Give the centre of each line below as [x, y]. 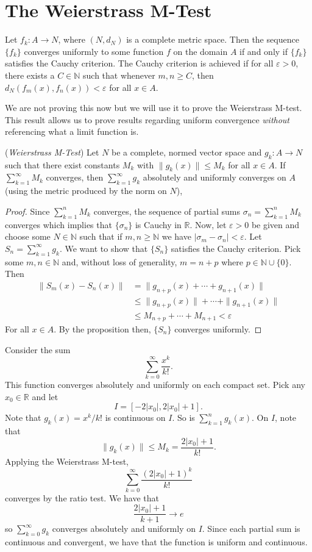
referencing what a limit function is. [72, 131]
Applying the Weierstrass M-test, [67, 461]
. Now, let [208, 224]
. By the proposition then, [102, 328]
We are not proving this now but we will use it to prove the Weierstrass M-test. [154, 108]
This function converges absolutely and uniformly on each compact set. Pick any [155, 385]
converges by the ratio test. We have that [82, 497]
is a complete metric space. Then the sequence [213, 39]
